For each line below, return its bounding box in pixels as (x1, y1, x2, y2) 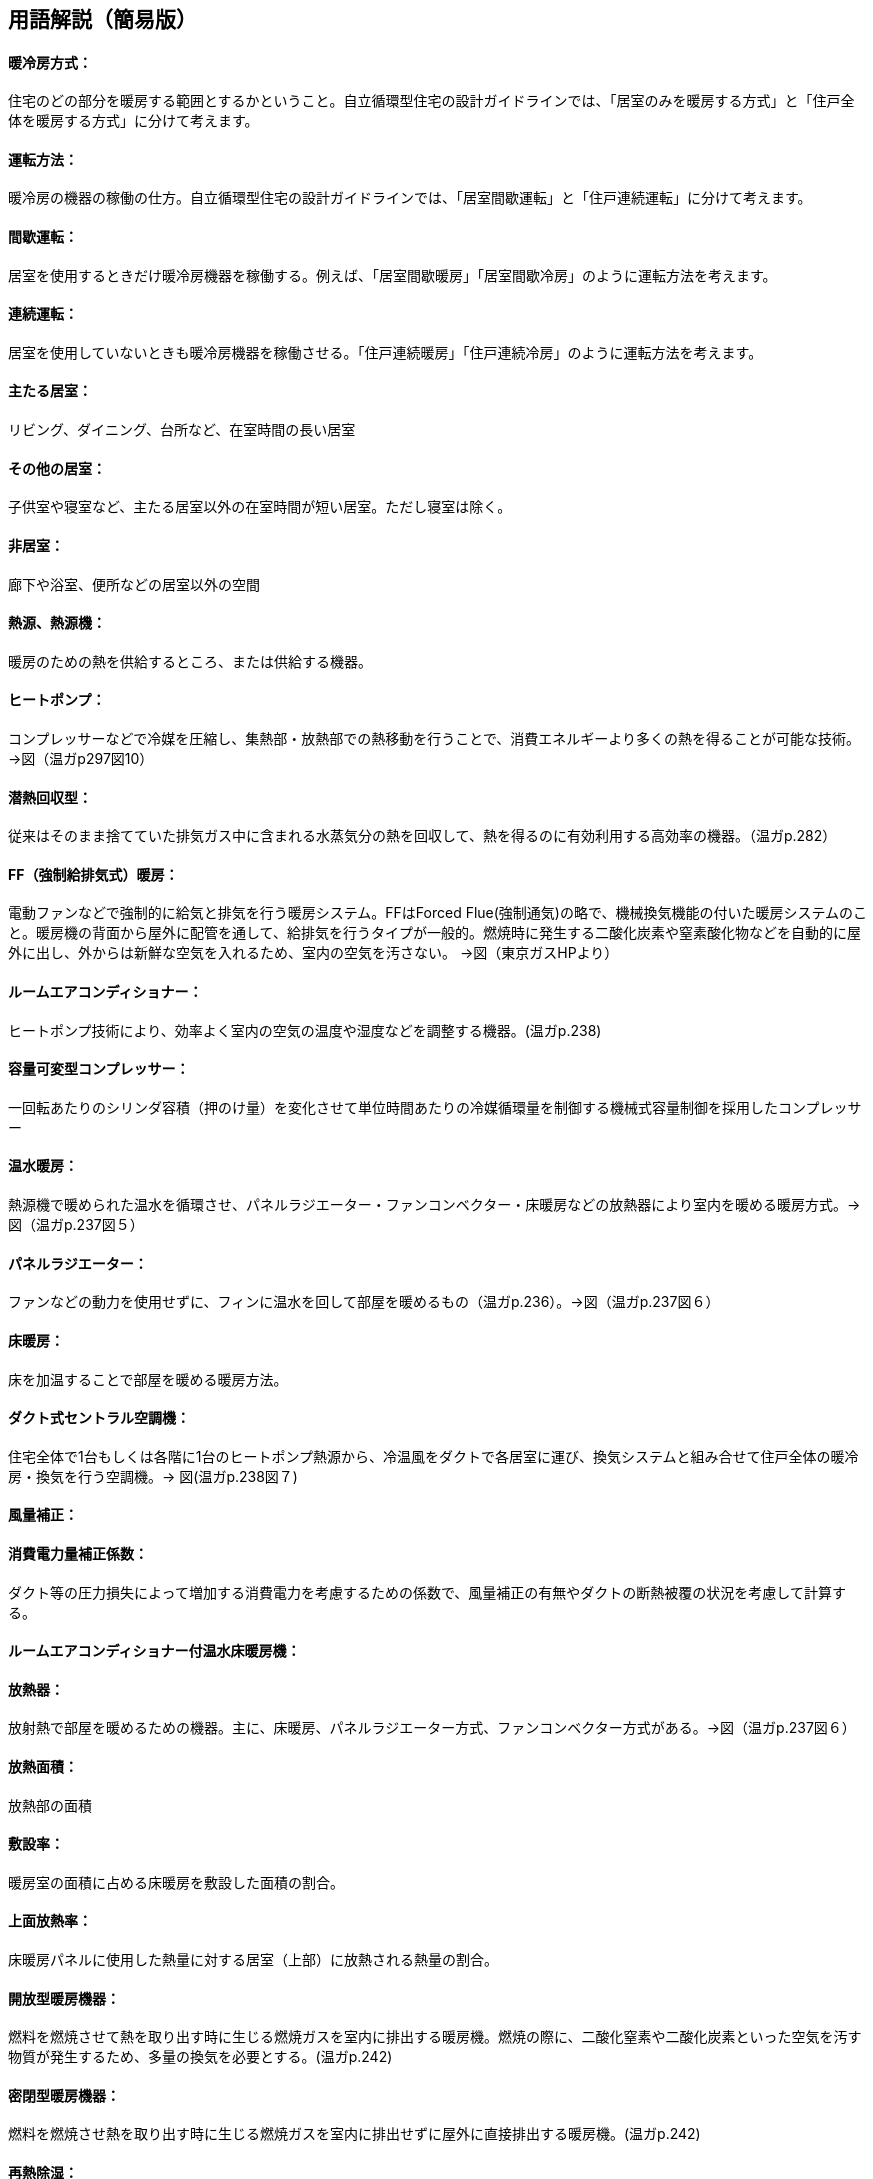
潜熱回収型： (8, 788, 92, 806)
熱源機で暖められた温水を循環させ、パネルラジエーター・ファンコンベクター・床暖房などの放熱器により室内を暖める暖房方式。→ (8, 1196, 861, 1214)
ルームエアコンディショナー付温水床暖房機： (8, 1642, 301, 1660)
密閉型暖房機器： (8, 2086, 120, 2104)
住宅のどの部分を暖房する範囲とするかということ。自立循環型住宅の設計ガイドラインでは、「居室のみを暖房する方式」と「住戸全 (8, 92, 855, 110)
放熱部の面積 (8, 1796, 92, 1814)
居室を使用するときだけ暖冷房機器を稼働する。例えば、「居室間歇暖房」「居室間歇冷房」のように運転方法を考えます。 (8, 266, 777, 284)
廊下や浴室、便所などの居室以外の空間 (8, 575, 260, 593)
